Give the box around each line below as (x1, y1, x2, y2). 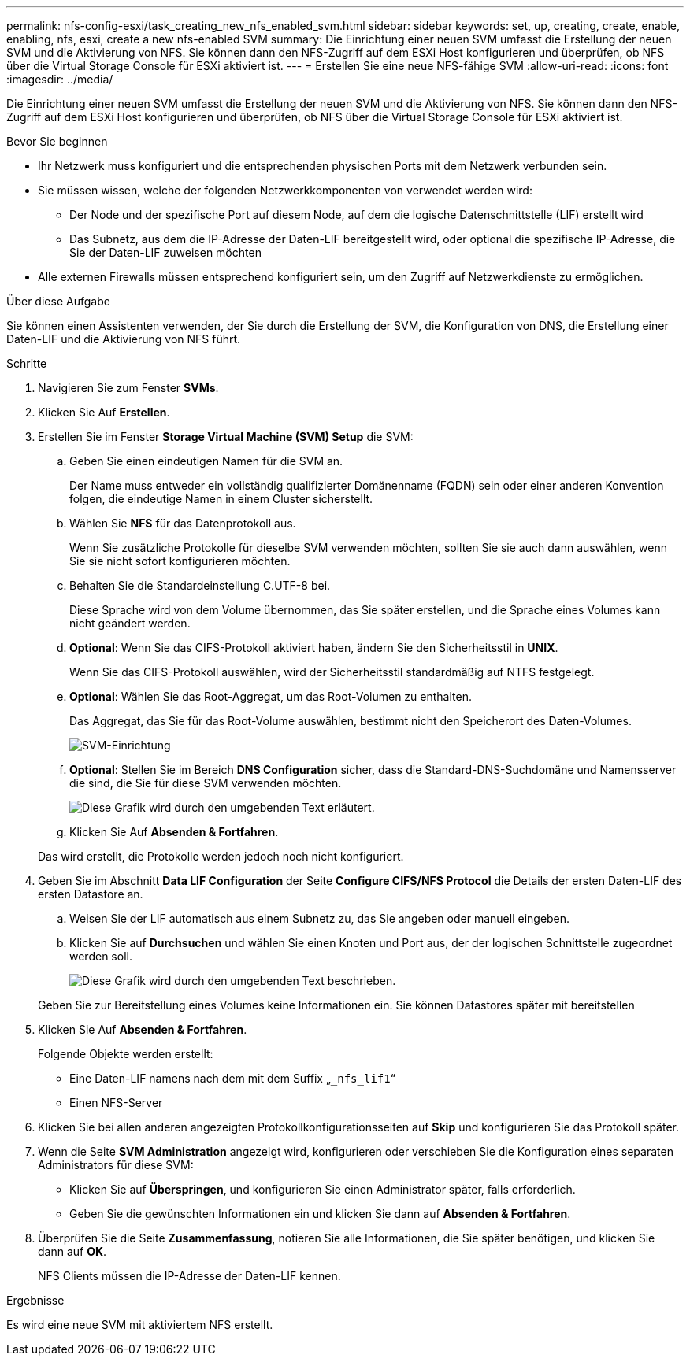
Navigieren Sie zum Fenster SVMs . (38, 381, 219, 394)
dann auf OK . (38, 1245, 107, 1258)
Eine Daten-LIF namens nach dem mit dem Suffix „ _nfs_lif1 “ (69, 1071, 395, 1085)
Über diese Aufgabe (6, 294, 110, 308)
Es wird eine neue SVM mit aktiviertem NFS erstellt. (6, 1318, 273, 1331)
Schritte (6, 357, 47, 370)
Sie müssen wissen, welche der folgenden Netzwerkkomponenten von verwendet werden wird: (38, 183, 532, 197)
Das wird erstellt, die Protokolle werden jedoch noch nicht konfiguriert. (38, 849, 404, 863)
